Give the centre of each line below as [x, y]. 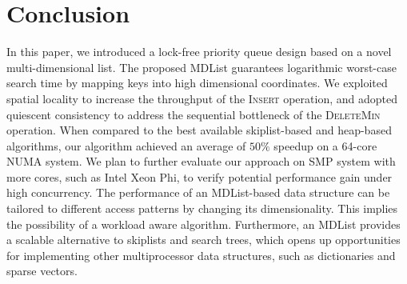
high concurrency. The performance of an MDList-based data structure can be [198, 192]
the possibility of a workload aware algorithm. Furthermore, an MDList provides [203, 224]
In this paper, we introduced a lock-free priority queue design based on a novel [199, 52]
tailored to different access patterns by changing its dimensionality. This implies [202, 208]
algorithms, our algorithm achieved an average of [126, 145]
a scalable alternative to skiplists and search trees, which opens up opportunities [203, 240]
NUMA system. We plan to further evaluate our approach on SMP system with [201, 161]
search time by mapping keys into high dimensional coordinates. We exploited [197, 83]
